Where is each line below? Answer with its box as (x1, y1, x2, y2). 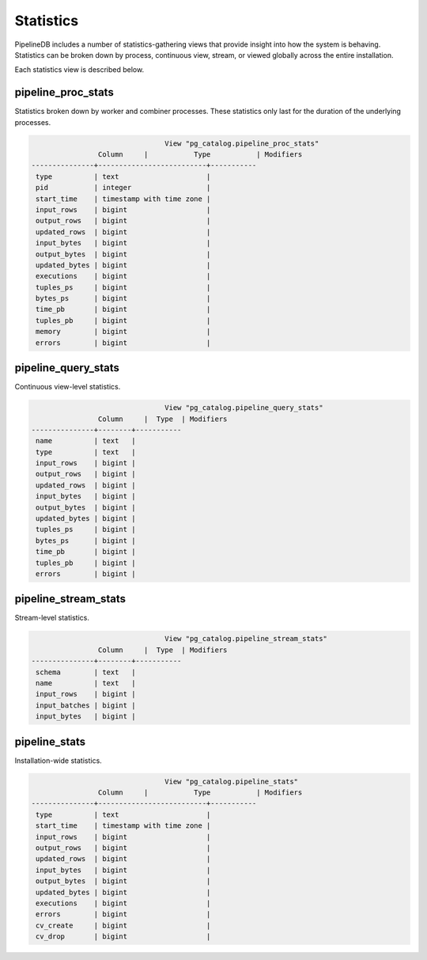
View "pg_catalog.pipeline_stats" (164, 776, 299, 786)
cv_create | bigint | (36, 920, 211, 930)
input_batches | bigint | (36, 700, 136, 710)
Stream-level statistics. (14, 613, 90, 623)
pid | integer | (36, 183, 211, 192)
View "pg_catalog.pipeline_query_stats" (164, 404, 323, 412)
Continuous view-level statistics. (14, 382, 121, 392)
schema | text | (36, 667, 136, 677)
